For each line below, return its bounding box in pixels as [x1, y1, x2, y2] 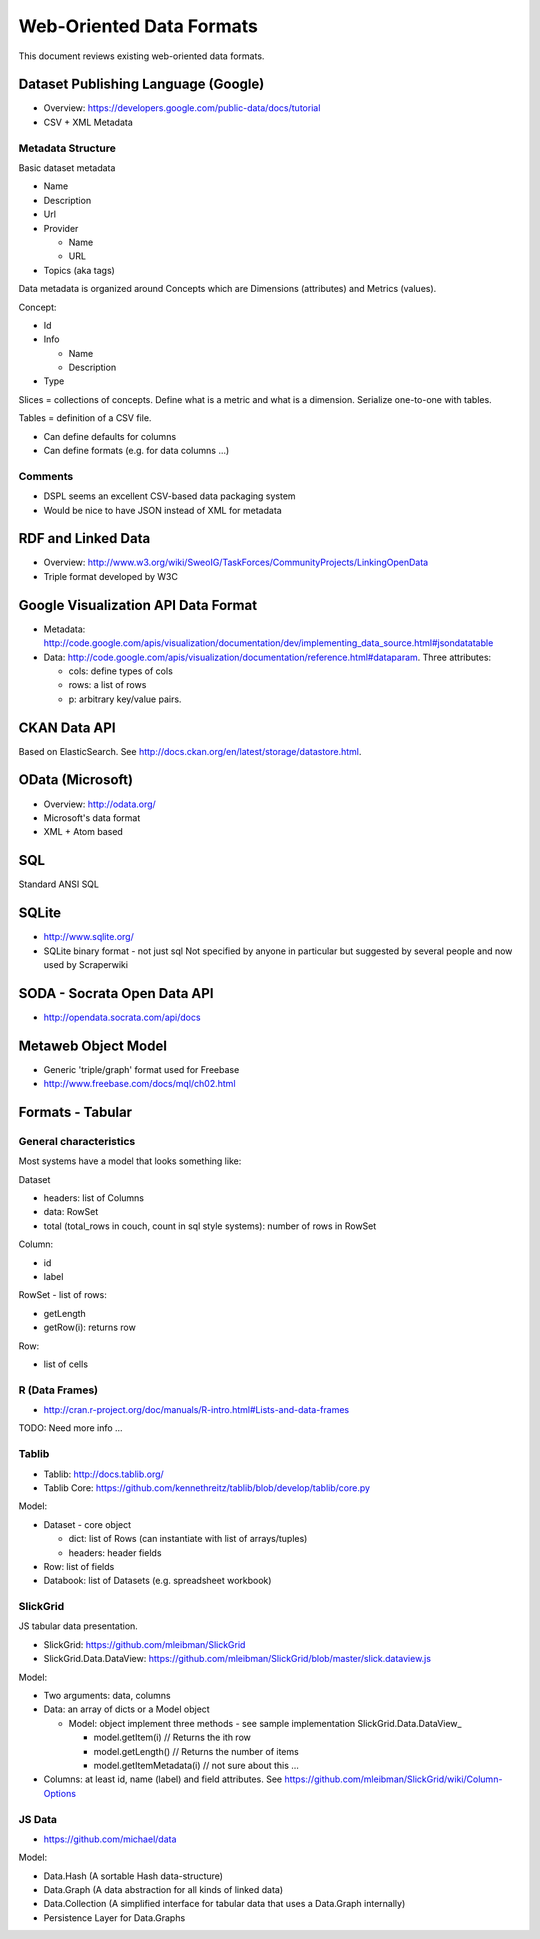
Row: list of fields [43, 1560, 115, 1572]
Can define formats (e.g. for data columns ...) [43, 445, 230, 457]
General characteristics [18, 1134, 136, 1148]
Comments [18, 469, 74, 483]
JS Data [18, 1812, 58, 1826]
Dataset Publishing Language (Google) [18, 76, 265, 93]
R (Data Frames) [18, 1383, 99, 1397]
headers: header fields [68, 1546, 162, 1559]
